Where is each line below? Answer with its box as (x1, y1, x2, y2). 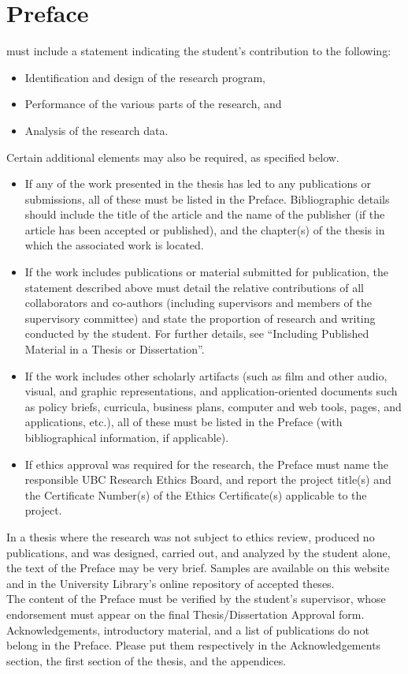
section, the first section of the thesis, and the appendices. (6, 652, 287, 668)
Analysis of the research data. (24, 122, 169, 138)
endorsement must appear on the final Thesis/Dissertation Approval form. (6, 605, 365, 622)
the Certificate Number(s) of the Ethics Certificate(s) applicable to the (24, 486, 367, 503)
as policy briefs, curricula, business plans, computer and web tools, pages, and (24, 398, 402, 414)
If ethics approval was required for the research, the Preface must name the (24, 455, 388, 472)
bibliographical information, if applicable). (24, 429, 229, 445)
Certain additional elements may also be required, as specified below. (6, 148, 339, 165)
